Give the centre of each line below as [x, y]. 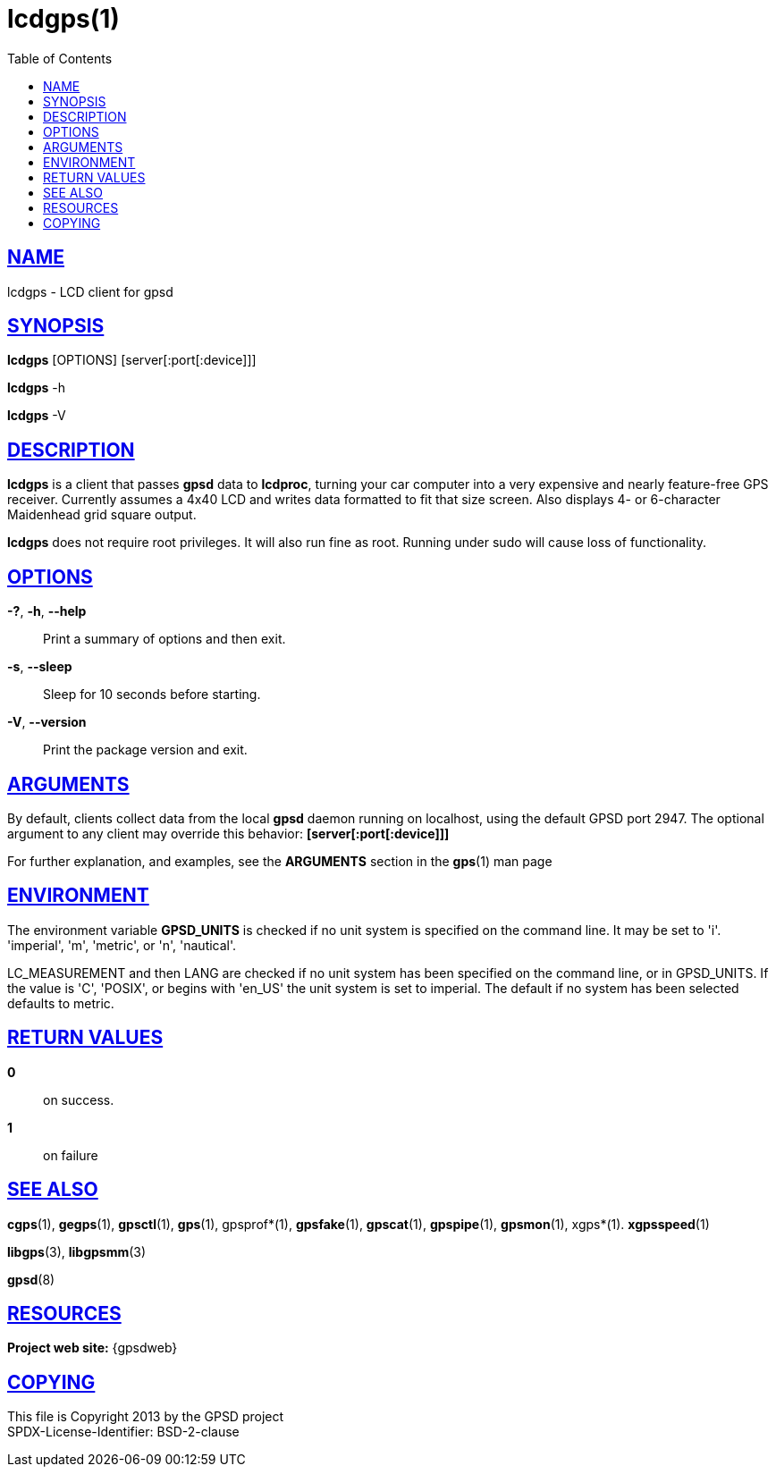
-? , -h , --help [47, 611]
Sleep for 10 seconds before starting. [152, 695]
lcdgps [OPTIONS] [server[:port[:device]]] [132, 360]
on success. [79, 1099]
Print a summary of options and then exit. [164, 639]
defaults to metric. [61, 1003]
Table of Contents [60, 58]
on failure [71, 1155]
